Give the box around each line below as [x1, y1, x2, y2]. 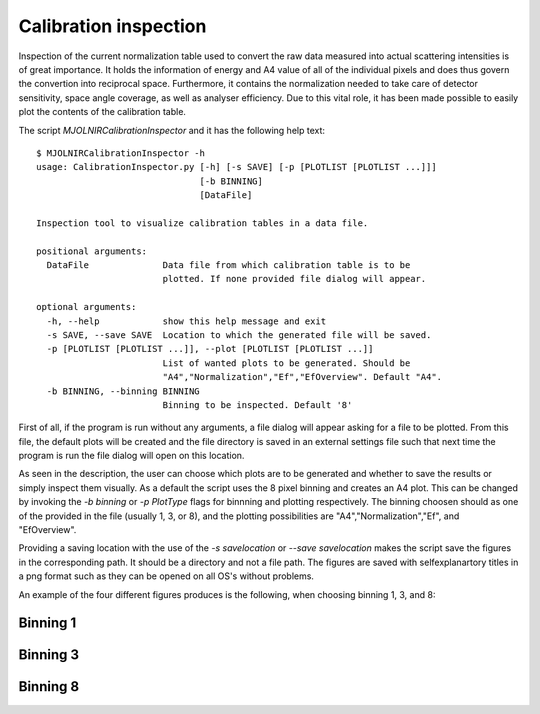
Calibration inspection [18, 15, 207, 37]
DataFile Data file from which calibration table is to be [46, 260, 411, 271]
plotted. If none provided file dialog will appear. [162, 273, 427, 285]
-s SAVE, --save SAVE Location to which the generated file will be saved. [46, 329, 432, 340]
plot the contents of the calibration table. [18, 106, 187, 118]
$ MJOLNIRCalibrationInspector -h [36, 147, 205, 159]
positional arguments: [36, 245, 148, 257]
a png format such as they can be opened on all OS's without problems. [18, 570, 315, 582]
